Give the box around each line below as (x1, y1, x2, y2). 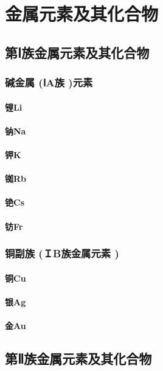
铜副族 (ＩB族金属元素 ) (5, 246, 119, 261)
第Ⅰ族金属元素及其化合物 (5, 43, 150, 61)
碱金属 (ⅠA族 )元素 (5, 75, 93, 90)
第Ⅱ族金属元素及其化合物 (5, 348, 152, 367)
